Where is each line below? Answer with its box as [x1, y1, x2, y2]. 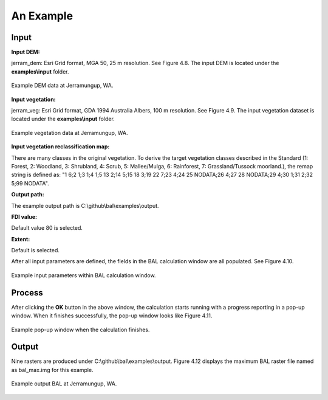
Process [11, 288, 43, 298]
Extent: [11, 235, 30, 243]
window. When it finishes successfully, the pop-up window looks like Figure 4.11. [11, 312, 213, 319]
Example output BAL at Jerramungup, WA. [11, 380, 117, 387]
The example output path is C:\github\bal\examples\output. [11, 202, 159, 209]
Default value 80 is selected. [11, 224, 83, 232]
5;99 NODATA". [11, 179, 49, 187]
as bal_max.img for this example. [11, 366, 94, 373]
